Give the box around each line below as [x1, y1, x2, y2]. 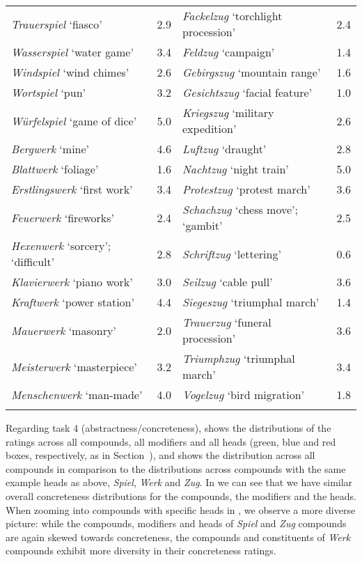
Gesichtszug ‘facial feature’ [182, 84, 313, 100]
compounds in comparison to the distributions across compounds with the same [6, 461, 346, 476]
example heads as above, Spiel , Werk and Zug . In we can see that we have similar [6, 475, 353, 490]
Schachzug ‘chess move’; [182, 201, 298, 217]
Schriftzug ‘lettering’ [182, 245, 281, 262]
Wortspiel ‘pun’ [11, 84, 86, 100]
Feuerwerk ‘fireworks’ [11, 209, 115, 226]
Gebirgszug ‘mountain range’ [182, 64, 321, 80]
